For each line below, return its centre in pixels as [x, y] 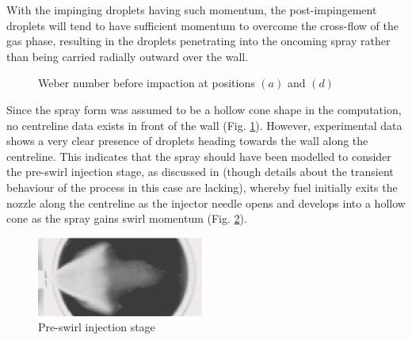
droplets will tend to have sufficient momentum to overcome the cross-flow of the [203, 25]
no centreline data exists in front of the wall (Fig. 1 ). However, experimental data [204, 125]
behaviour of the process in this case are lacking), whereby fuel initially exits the [202, 187]
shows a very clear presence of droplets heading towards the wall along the [187, 141]
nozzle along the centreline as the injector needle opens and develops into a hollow [206, 202]
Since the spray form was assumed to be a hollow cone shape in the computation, [204, 109]
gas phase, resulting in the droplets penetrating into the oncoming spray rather [198, 41]
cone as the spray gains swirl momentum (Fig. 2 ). [127, 218]
